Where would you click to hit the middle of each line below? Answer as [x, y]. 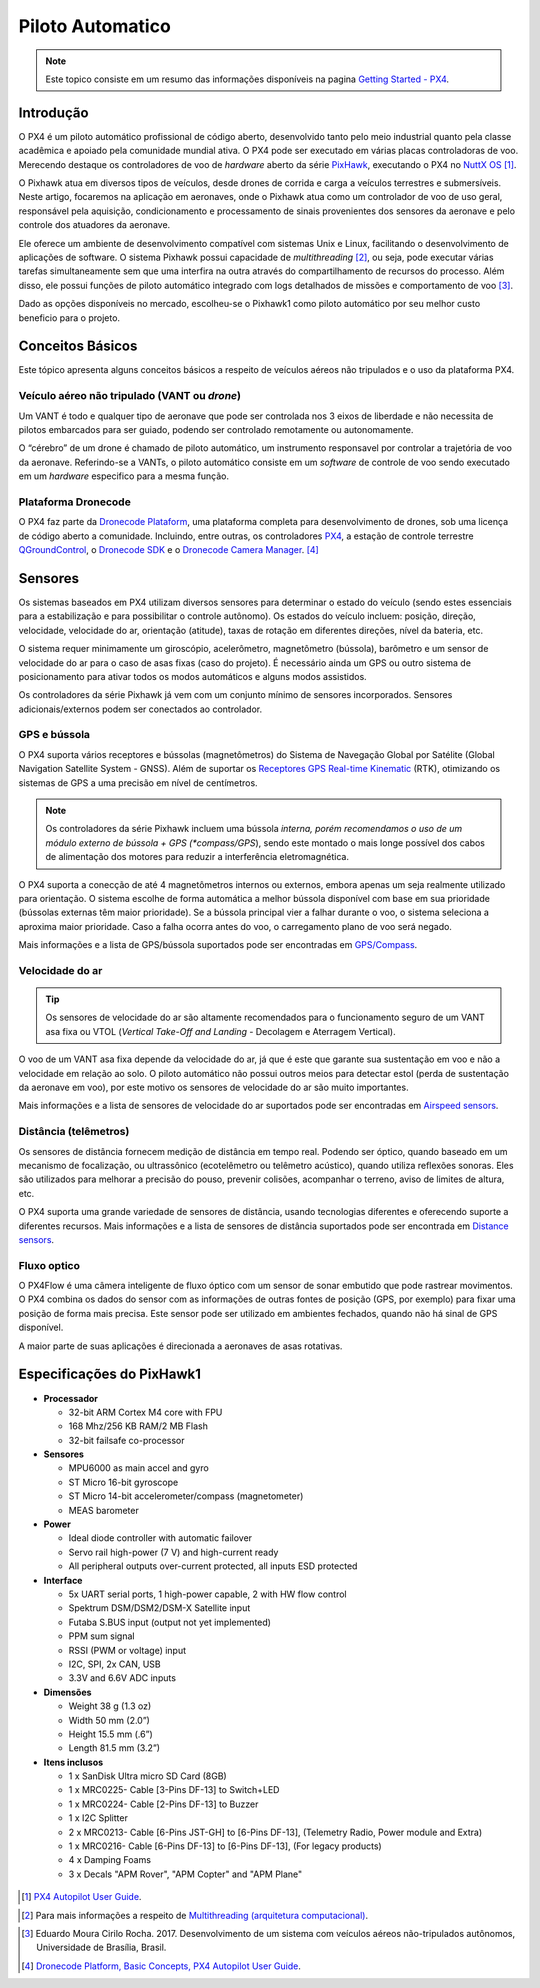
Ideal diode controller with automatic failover [160, 1538]
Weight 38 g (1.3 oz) [110, 1706]
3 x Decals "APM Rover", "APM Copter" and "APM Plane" [185, 1874]
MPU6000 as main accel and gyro [138, 1468]
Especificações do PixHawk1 [110, 1374]
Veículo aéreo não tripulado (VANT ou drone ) [130, 396]
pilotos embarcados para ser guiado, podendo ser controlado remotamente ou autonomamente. [216, 429]
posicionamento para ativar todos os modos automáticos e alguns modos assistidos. [192, 676]
